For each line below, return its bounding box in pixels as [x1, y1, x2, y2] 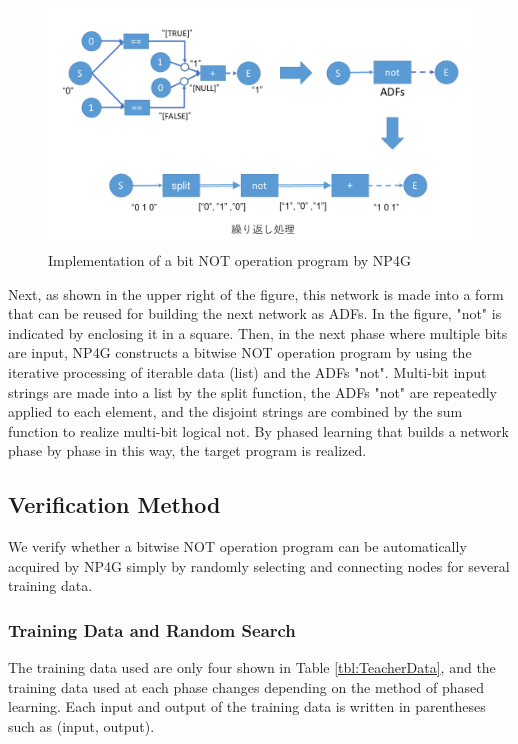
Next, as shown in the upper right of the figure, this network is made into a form [8, 283, 504, 304]
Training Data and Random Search [8, 617, 296, 642]
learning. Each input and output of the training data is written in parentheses [8, 696, 486, 717]
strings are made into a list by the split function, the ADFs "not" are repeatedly [8, 381, 497, 402]
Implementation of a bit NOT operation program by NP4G [48, 250, 411, 271]
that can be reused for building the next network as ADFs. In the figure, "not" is [8, 303, 502, 324]
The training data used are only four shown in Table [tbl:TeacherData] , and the [8, 657, 496, 678]
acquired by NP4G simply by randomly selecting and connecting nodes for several [8, 555, 510, 576]
